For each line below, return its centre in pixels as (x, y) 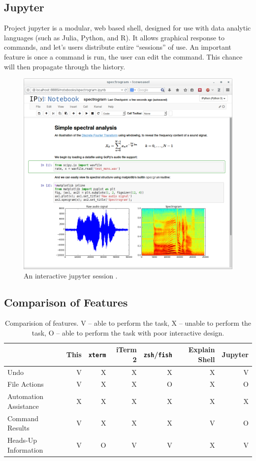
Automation (26, 396)
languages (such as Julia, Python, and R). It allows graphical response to (114, 37)
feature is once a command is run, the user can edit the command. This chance (123, 56)
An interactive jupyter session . (71, 276)
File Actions (26, 384)
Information (25, 449)
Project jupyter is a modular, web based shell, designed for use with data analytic (128, 28)
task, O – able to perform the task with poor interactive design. (128, 332)
